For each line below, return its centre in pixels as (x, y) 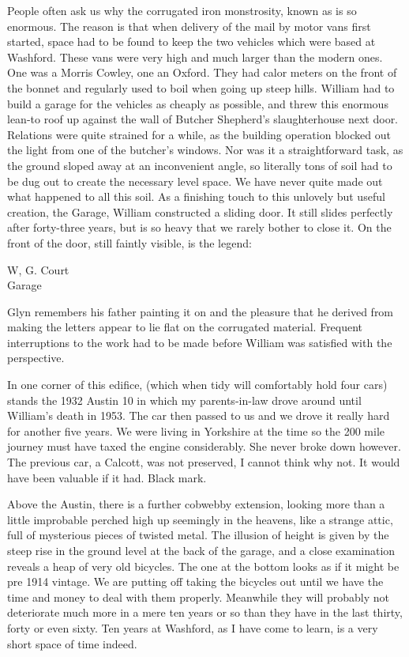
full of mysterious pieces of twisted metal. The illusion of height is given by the (198, 535)
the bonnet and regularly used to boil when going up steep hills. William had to (201, 87)
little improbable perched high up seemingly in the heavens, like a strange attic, (200, 519)
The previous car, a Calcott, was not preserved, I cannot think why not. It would (204, 462)
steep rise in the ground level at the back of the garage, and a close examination (201, 550)
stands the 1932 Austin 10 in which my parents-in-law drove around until (184, 400)
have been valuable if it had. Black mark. (107, 477)
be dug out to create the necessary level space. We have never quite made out (195, 181)
